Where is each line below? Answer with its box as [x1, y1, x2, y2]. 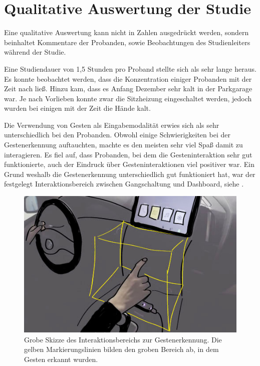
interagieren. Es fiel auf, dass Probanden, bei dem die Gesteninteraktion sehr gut [4, 149, 252, 159]
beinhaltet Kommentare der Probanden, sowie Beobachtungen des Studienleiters [4, 37, 250, 47]
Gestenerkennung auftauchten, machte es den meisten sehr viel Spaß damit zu [4, 139, 243, 150]
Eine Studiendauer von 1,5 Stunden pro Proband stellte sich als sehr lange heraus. [4, 63, 256, 74]
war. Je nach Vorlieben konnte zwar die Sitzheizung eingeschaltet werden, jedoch [4, 93, 252, 103]
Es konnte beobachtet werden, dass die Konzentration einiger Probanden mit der [4, 73, 252, 84]
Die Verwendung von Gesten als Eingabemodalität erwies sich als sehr [4, 119, 219, 130]
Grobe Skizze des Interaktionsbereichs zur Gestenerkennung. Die [24, 334, 222, 344]
